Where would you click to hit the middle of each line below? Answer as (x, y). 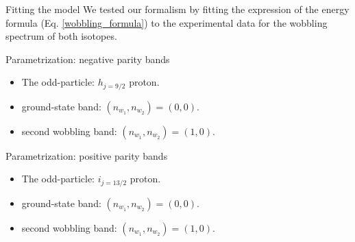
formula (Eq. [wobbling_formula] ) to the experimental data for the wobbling (167, 22)
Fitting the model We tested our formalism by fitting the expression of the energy (177, 9)
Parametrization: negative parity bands (88, 59)
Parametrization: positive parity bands (87, 155)
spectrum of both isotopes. (61, 36)
